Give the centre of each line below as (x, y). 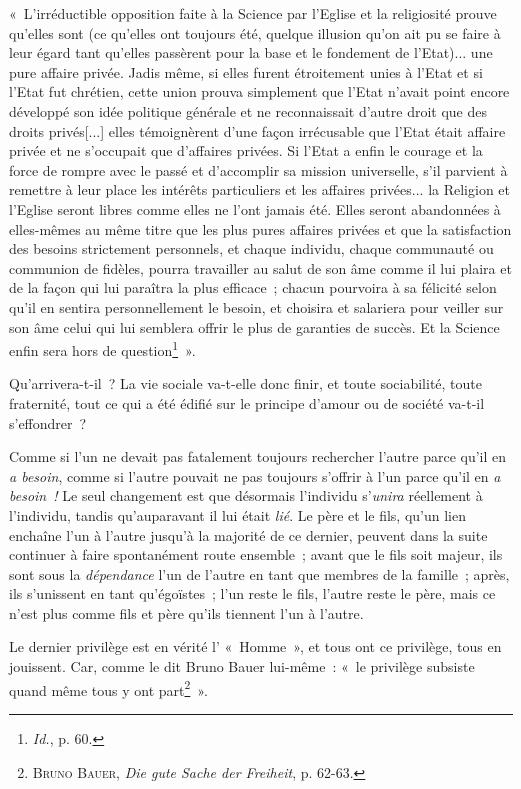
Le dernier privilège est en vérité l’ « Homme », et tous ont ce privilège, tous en (255, 646)
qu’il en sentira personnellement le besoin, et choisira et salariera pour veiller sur (256, 306)
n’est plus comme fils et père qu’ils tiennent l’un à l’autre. (186, 612)
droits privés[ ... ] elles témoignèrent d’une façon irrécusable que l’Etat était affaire (257, 130)
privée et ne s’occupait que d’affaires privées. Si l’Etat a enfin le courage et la (246, 150)
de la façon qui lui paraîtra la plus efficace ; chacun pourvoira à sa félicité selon (253, 287)
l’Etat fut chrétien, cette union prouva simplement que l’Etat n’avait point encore (259, 91)
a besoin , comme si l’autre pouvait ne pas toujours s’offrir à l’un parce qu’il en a (255, 475)
